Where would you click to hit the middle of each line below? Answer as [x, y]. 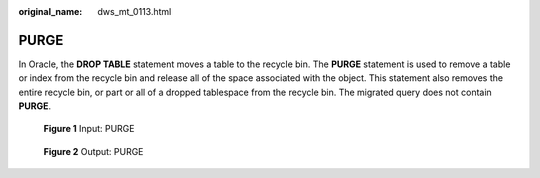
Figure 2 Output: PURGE [93, 151]
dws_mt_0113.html [134, 11]
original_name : [50, 11]
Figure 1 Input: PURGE [89, 129]
